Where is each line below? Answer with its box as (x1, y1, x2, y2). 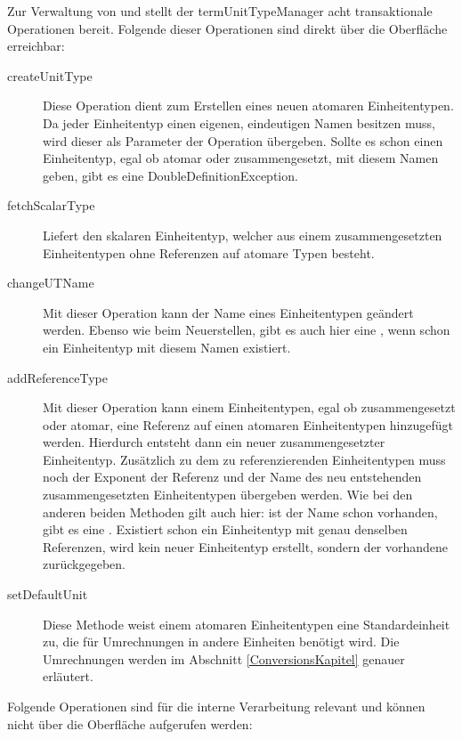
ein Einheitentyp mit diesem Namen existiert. (43, 337, 291, 356)
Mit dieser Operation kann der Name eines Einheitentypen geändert (43, 303, 414, 321)
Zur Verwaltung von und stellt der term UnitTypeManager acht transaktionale (7, 2, 433, 20)
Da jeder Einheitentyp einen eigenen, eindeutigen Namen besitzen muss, (43, 113, 435, 132)
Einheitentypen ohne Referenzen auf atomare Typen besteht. (43, 243, 375, 262)
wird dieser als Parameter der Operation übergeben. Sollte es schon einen (43, 131, 443, 150)
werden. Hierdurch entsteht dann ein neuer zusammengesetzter (43, 433, 385, 451)
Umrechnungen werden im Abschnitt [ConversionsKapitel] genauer (43, 649, 405, 668)
